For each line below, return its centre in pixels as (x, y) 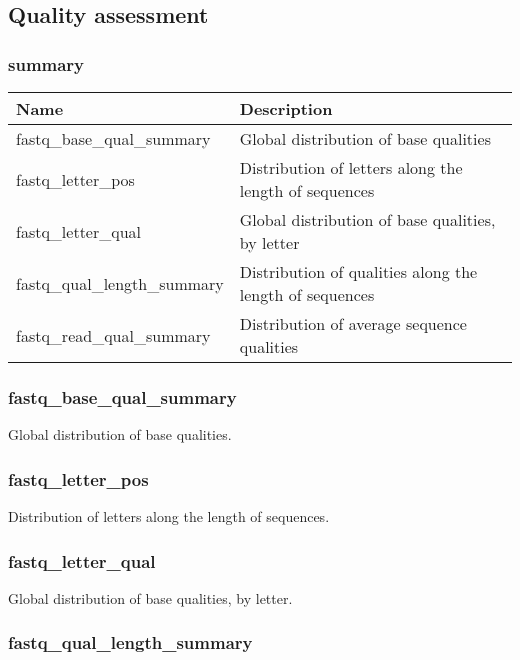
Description (286, 108)
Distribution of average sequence (353, 323)
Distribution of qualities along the (358, 271)
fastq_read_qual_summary (113, 335)
